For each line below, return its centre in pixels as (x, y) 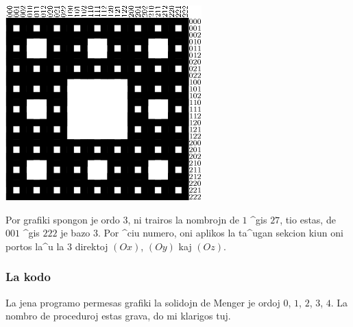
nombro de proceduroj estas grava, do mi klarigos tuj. (118, 316)
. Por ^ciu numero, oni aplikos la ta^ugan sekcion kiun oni (221, 233)
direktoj (92, 246)
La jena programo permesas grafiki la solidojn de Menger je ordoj (143, 302)
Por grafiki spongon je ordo (63, 219)
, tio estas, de (308, 219)
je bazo (75, 233)
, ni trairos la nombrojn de (183, 219)
